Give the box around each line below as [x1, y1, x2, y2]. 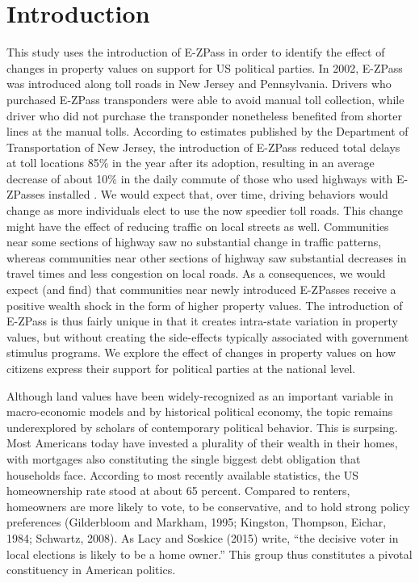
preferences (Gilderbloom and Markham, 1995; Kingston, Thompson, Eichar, [6, 514, 387, 531]
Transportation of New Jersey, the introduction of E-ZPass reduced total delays [6, 138, 400, 155]
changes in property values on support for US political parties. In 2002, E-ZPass [6, 59, 403, 76]
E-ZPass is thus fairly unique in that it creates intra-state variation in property [6, 312, 398, 329]
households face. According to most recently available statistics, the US [6, 466, 359, 483]
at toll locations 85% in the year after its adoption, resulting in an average [6, 154, 375, 171]
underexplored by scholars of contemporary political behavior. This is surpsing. [6, 418, 398, 435]
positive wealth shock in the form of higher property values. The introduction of [6, 296, 403, 313]
